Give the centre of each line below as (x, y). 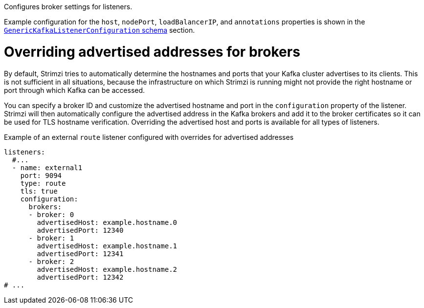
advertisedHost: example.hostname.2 (107, 269)
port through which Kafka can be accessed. (75, 90)
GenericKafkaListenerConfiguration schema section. (100, 30)
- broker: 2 (51, 261)
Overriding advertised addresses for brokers (152, 52)
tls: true (39, 191)
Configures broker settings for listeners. (68, 7)
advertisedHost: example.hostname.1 (107, 246)
